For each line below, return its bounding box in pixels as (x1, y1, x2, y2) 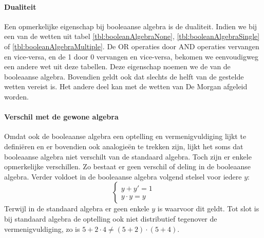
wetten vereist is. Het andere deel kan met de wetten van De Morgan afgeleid (4, 81, 248, 92)
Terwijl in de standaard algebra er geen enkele (4, 203, 149, 214)
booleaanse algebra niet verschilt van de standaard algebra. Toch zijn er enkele (4, 151, 252, 162)
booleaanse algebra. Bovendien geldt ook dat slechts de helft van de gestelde (4, 71, 244, 82)
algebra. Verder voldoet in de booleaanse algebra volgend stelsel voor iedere (4, 171, 242, 182)
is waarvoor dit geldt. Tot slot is (157, 203, 259, 214)
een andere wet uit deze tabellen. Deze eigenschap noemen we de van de (4, 61, 231, 72)
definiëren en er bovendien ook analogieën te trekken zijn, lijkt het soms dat (4, 141, 243, 151)
